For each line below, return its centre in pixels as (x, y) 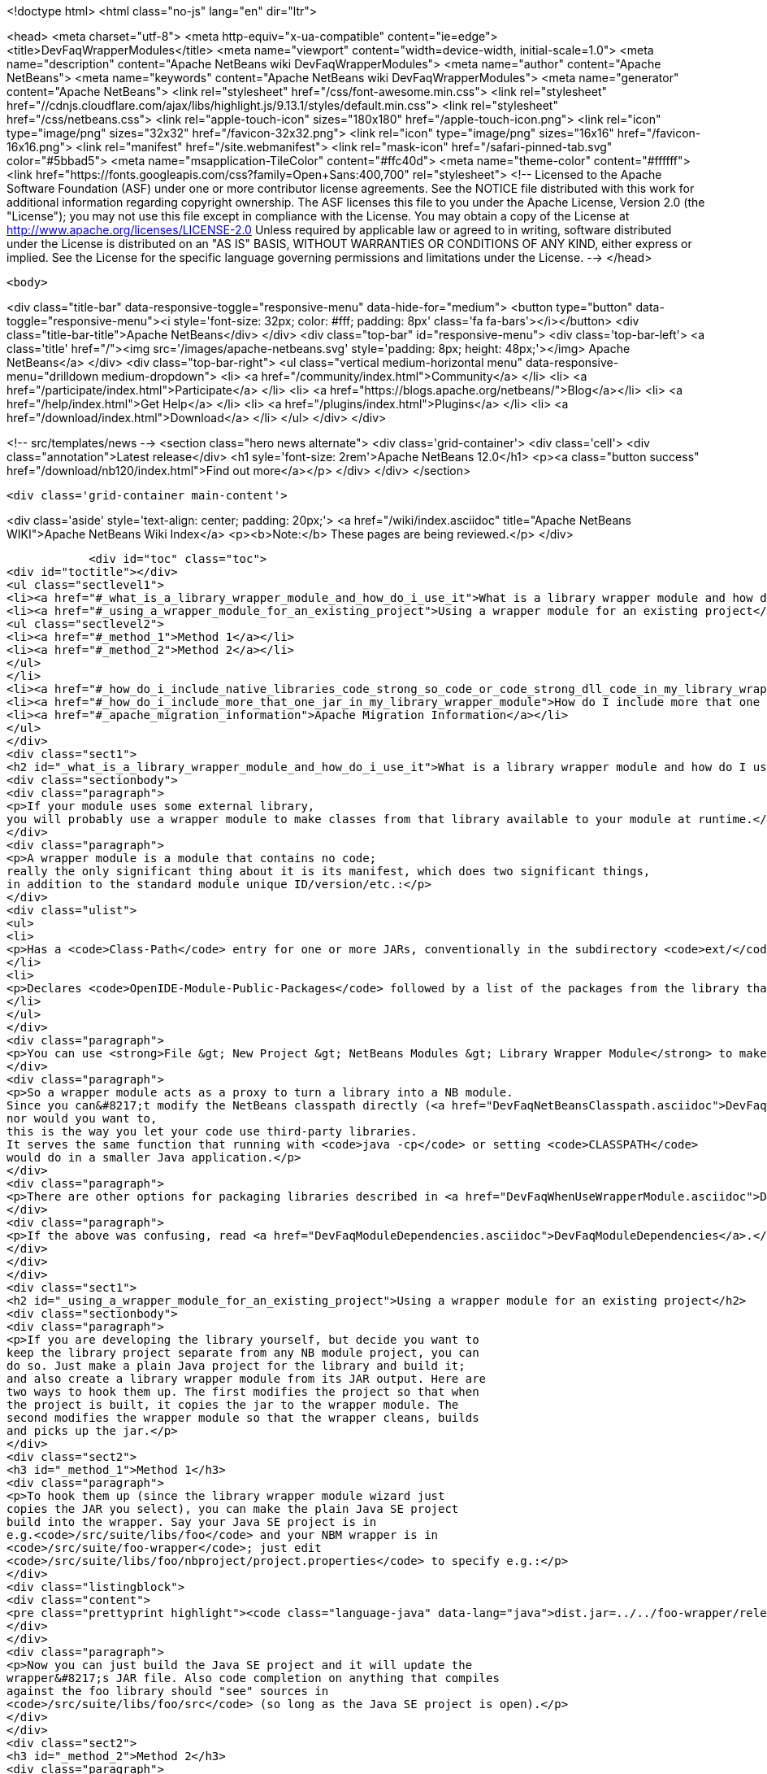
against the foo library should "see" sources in (168, 1691)
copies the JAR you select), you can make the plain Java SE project (233, 1509)
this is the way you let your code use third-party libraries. (212, 1131)
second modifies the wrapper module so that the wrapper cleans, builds (243, 1418)
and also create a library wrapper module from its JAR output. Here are (247, 1379)
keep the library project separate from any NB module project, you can (243, 1353)
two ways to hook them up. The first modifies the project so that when (243, 1392)
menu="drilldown (53, 376)
